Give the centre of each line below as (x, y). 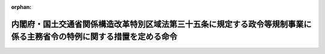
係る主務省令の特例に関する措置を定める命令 (94, 37)
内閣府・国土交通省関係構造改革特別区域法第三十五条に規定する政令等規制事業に (161, 24)
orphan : (21, 7)
